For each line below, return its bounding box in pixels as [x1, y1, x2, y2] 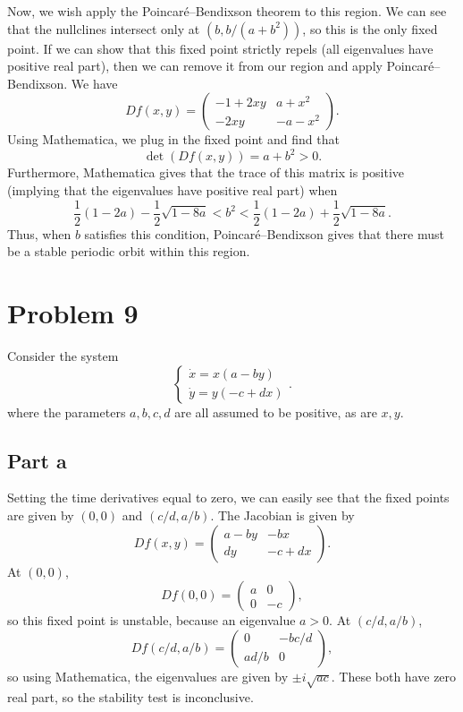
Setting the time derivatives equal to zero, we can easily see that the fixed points [7, 488, 450, 507]
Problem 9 [7, 295, 139, 331]
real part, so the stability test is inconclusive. [7, 687, 254, 706]
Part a [7, 446, 67, 474]
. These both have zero [331, 666, 457, 685]
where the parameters [7, 402, 126, 421]
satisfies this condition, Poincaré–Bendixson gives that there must [84, 224, 444, 243]
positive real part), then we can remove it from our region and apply [7, 56, 383, 75]
